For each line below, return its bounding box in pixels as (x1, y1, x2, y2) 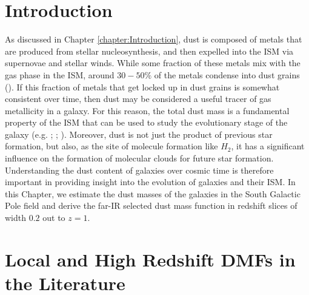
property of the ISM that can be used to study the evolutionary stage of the (5, 116, 288, 129)
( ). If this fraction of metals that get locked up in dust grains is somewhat (5, 80, 280, 93)
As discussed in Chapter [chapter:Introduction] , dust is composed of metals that (5, 33, 302, 46)
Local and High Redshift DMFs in (5, 246, 296, 271)
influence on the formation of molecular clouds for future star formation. (5, 152, 274, 164)
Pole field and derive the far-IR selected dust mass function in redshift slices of (5, 199, 297, 212)
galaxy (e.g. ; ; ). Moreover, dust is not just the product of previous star (5, 127, 273, 140)
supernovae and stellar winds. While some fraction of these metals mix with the (5, 56, 301, 69)
